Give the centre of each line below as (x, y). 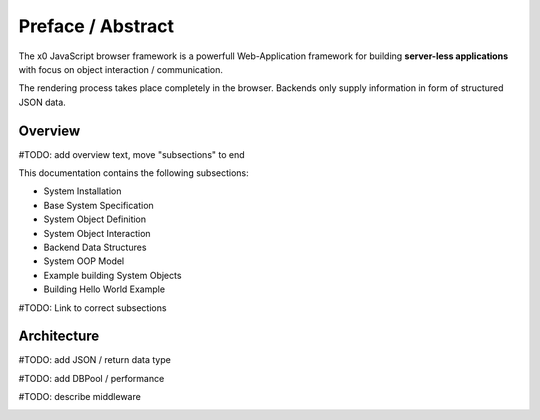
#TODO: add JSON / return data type (95, 360)
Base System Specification (98, 205)
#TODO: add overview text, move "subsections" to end (131, 154)
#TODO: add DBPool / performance (91, 378)
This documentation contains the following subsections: (133, 173)
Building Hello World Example (104, 289)
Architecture (59, 336)
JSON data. (42, 102)
